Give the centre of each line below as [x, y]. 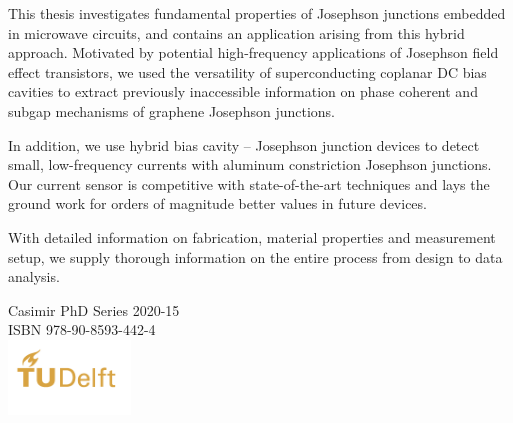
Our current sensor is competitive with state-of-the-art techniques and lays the [249, 183]
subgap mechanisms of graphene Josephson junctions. [171, 110]
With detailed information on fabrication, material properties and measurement [252, 236]
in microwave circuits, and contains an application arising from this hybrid [236, 32]
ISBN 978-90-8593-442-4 [82, 329]
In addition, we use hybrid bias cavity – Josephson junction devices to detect [244, 144]
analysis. [34, 276]
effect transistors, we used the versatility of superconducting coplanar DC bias [247, 71]
